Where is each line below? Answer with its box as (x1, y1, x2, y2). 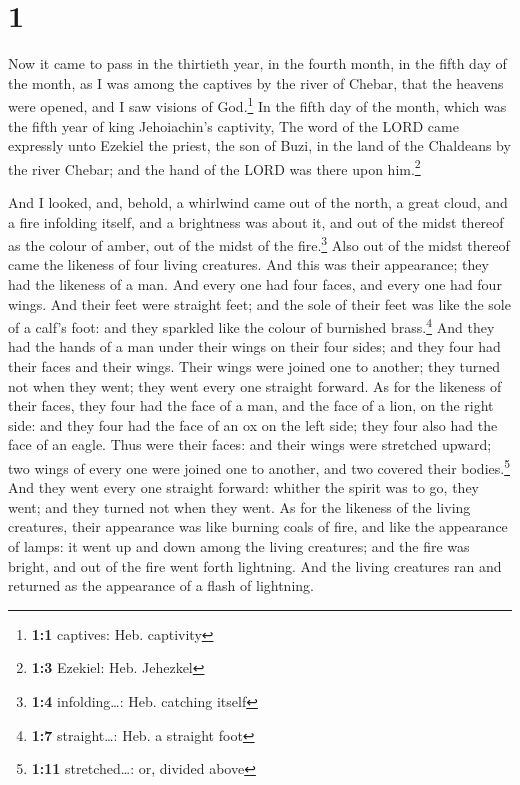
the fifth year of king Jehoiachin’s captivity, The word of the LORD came (8, 115, 459, 136)
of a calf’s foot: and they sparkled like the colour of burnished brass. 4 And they (8, 314, 495, 337)
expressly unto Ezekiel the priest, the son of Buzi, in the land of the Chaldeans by (8, 135, 511, 156)
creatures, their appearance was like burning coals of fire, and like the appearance (8, 516, 508, 537)
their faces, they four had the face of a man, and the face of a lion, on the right (8, 395, 494, 416)
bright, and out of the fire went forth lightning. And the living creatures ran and (8, 555, 502, 576)
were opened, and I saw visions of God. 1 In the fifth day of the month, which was (8, 93, 507, 116)
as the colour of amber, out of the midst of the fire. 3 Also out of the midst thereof (8, 232, 510, 255)
